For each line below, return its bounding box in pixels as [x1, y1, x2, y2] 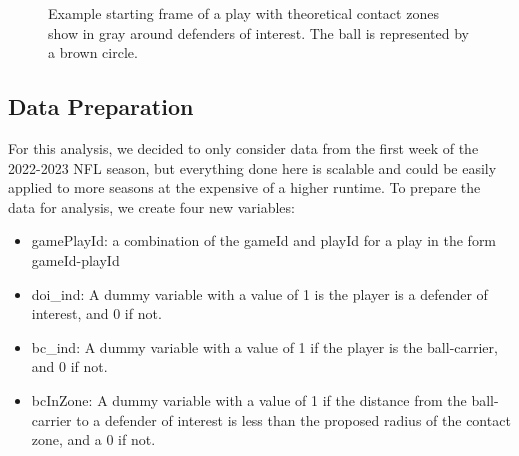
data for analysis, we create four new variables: [8, 196, 295, 217]
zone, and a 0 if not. [31, 429, 156, 450]
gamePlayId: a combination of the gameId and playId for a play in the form [31, 230, 497, 251]
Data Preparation [8, 91, 194, 122]
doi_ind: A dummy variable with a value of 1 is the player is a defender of [31, 283, 488, 304]
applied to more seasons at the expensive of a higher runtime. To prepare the [8, 177, 481, 198]
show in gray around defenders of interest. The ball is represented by [48, 22, 470, 43]
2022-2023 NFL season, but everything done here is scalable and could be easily [8, 157, 497, 178]
